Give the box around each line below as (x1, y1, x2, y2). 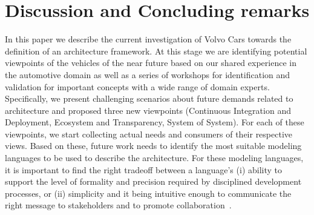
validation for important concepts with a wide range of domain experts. (5, 80, 270, 93)
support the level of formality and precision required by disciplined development (5, 175, 302, 188)
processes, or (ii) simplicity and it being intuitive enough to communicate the (5, 187, 292, 199)
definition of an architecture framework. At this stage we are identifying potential (5, 44, 307, 57)
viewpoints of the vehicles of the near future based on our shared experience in (5, 56, 296, 69)
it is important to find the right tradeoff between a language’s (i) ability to (5, 163, 283, 176)
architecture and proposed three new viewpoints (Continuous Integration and (5, 104, 291, 116)
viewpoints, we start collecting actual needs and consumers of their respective (5, 127, 293, 140)
